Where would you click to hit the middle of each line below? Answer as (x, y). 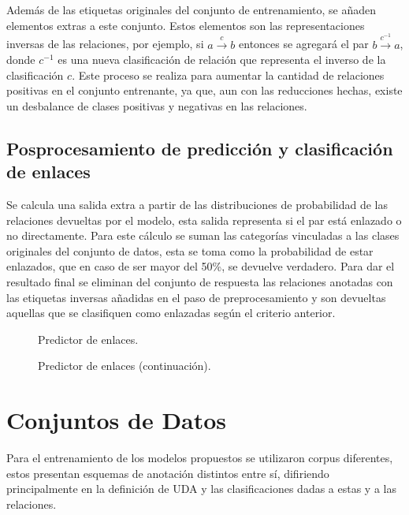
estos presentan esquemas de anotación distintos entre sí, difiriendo (168, 473)
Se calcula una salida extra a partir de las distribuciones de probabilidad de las (197, 205)
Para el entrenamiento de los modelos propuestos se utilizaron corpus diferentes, (200, 458)
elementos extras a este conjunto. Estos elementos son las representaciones (186, 25)
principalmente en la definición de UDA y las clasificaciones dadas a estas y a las (201, 489)
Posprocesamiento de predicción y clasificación (200, 148)
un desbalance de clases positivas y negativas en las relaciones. (157, 105)
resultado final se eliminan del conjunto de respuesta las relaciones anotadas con (200, 282)
